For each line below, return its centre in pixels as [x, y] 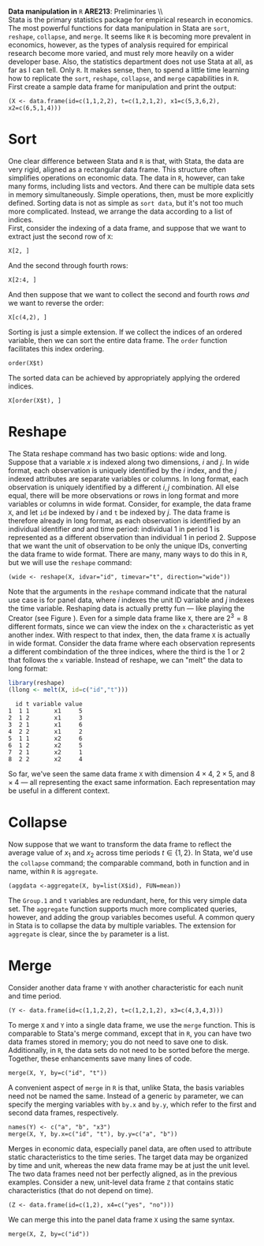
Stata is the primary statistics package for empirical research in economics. [131, 20]
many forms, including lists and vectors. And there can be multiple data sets [132, 186]
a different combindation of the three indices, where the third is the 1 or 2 [127, 651]
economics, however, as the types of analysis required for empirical [118, 45]
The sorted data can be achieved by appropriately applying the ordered [124, 378]
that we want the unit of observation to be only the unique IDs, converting [128, 545]
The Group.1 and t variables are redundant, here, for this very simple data [128, 901]
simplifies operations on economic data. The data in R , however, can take [126, 177]
